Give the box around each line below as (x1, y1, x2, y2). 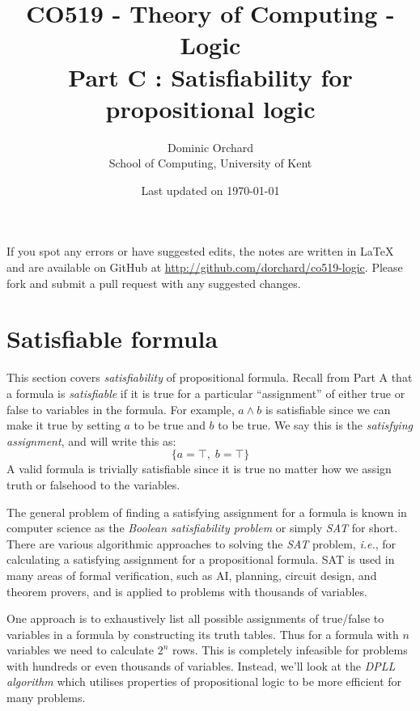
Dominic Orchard (167, 138, 254, 155)
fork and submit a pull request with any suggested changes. (6, 274, 301, 291)
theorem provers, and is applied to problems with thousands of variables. (6, 582, 367, 599)
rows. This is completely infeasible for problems (172, 641, 408, 658)
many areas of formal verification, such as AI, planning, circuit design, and (6, 566, 377, 583)
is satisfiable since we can (265, 400, 391, 417)
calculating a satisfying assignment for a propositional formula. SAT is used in (6, 551, 395, 568)
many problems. (6, 689, 86, 706)
